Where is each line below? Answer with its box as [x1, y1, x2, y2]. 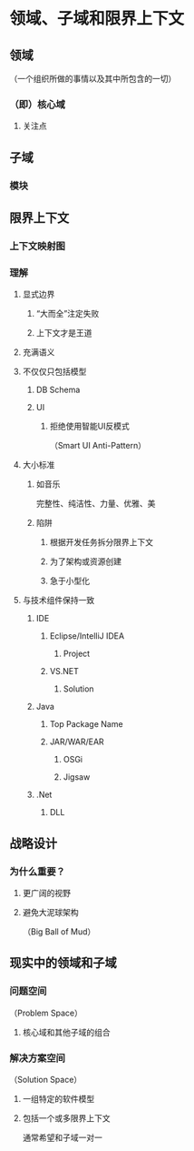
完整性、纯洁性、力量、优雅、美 [35, 498, 156, 510]
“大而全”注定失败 [35, 308, 100, 319]
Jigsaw [63, 772, 91, 782]
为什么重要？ [9, 865, 66, 878]
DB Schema [35, 384, 81, 396]
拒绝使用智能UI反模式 [49, 420, 130, 432]
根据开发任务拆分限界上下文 [49, 537, 154, 548]
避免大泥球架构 [22, 906, 79, 917]
